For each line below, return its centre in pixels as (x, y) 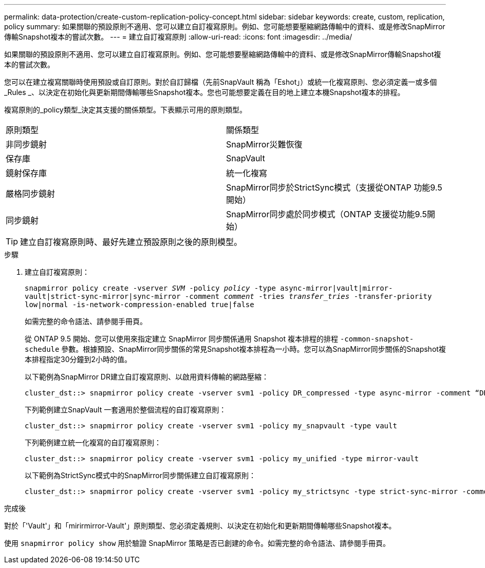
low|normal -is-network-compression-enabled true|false (139, 305)
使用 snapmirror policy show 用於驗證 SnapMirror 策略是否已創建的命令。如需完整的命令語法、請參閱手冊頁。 (197, 543)
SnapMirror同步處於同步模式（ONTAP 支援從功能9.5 (327, 214)
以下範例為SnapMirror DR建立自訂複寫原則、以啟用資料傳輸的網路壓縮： (147, 377)
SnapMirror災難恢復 (264, 144)
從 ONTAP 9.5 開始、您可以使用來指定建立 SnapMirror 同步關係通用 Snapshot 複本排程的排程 (181, 339)
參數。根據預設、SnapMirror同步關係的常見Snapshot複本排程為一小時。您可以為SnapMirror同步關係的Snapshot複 (254, 349)
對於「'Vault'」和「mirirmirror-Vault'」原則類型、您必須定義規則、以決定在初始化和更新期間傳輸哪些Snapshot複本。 (200, 526)
